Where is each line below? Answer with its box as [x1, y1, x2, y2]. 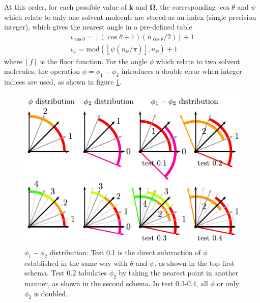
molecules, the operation [4, 66, 80, 76]
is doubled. [34, 288, 68, 298]
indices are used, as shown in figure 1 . [4, 76, 122, 87]
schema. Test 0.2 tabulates [24, 267, 107, 278]
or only [217, 278, 239, 288]
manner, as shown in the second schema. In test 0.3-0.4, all [24, 278, 208, 288]
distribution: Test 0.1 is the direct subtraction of [49, 246, 201, 257]
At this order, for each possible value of [4, 2, 127, 12]
